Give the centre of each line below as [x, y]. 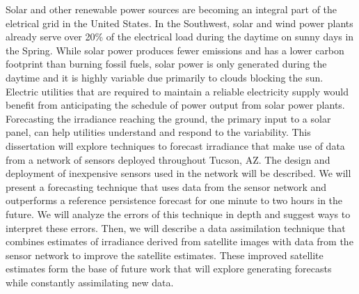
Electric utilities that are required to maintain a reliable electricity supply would [177, 91]
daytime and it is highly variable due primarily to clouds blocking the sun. [165, 77]
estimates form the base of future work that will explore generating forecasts [169, 269]
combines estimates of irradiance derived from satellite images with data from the [179, 241]
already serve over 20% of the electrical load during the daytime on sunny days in [180, 37]
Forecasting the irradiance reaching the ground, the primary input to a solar [168, 118]
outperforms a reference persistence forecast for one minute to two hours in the [174, 200]
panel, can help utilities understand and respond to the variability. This [158, 132]
